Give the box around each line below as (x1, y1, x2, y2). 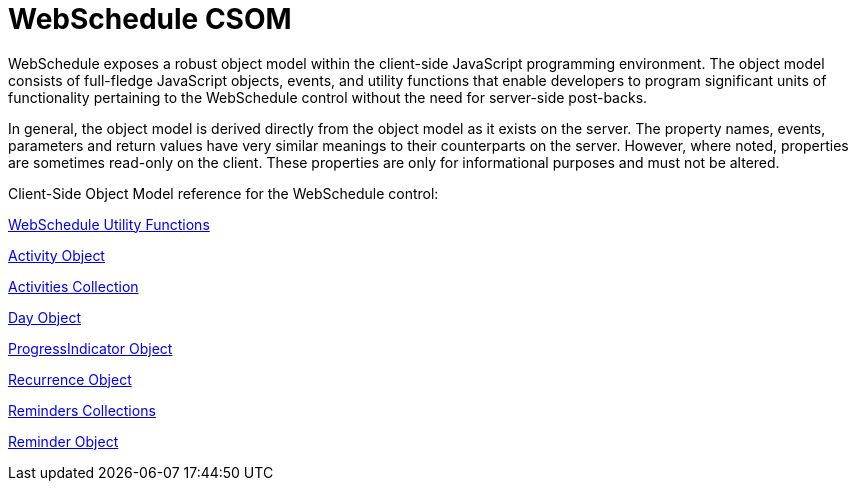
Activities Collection (8, 277, 139, 295)
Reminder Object (8, 432, 119, 450)
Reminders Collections (8, 401, 156, 419)
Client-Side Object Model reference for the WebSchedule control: (8, 184, 439, 202)
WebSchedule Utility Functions (8, 215, 210, 233)
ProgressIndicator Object (8, 339, 173, 357)
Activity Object (8, 246, 105, 264)
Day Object (8, 308, 81, 326)
